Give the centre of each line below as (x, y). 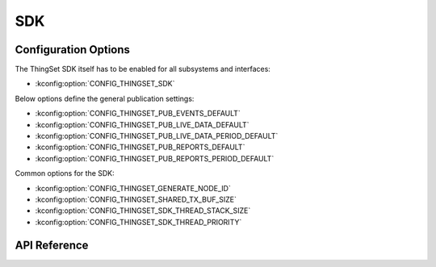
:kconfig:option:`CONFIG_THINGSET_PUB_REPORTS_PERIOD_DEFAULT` (155, 158)
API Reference (52, 245)
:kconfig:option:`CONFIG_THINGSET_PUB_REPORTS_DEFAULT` (140, 147)
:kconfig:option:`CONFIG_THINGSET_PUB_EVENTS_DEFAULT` (138, 114)
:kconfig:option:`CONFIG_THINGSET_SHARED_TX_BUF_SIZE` (136, 199)
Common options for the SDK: (65, 173)
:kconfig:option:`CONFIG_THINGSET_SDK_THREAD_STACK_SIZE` (143, 211)
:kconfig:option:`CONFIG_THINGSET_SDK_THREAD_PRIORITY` (138, 222)
